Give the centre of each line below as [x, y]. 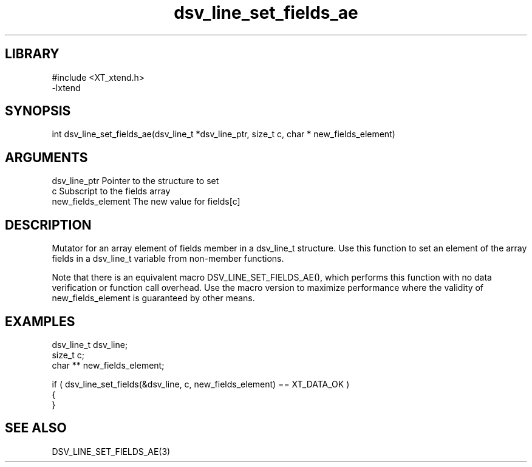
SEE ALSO [36, 428]
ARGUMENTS [46, 157]
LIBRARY [32, 54]
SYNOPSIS [38, 111]
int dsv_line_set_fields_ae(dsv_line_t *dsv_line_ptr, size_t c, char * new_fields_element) [223, 134]
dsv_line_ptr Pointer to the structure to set [135, 181]
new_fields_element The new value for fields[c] [146, 202]
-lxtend [66, 87]
